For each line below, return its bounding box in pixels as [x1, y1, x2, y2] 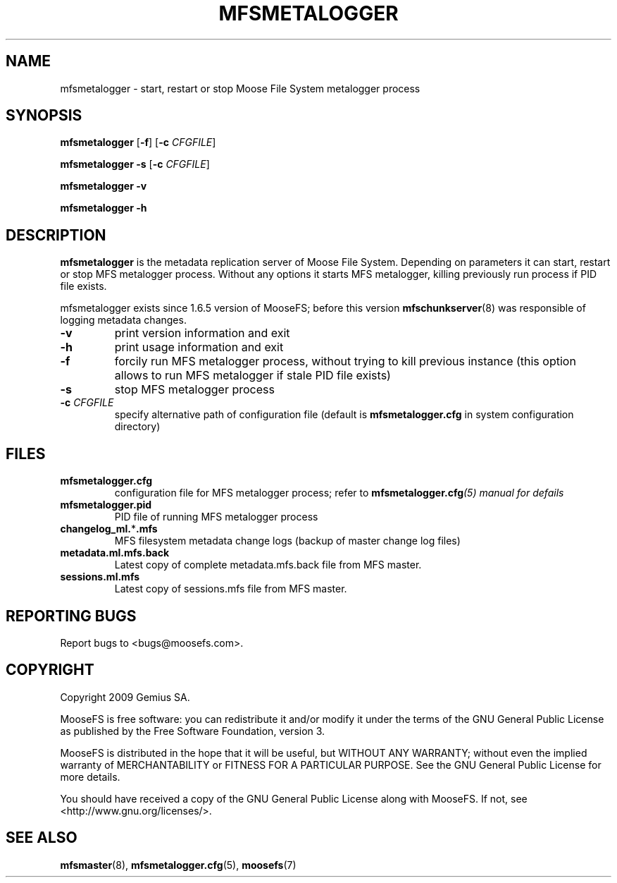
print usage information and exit [114, 340, 284, 355]
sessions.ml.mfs [60, 571, 140, 583]
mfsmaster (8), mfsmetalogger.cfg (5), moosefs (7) [60, 858, 297, 871]
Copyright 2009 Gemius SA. [60, 690, 190, 703]
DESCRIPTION [6, 226, 106, 244]
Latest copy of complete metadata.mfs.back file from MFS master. [114, 559, 422, 571]
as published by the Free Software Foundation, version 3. [60, 724, 325, 737]
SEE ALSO [6, 829, 77, 847]
